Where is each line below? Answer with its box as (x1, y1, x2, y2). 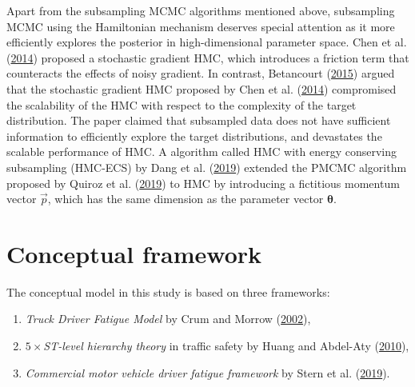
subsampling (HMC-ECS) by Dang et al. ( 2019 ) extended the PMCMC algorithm (6, 158, 407, 175)
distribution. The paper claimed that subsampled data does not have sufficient (6, 112, 391, 129)
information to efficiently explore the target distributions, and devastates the (6, 127, 382, 144)
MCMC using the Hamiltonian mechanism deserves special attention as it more (6, 18, 395, 34)
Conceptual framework (6, 237, 262, 269)
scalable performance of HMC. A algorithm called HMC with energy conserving (6, 143, 397, 160)
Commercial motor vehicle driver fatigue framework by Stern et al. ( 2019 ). (25, 364, 390, 381)
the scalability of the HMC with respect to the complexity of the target (6, 96, 357, 113)
